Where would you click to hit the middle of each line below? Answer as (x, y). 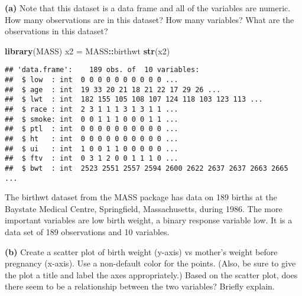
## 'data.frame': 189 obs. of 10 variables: (102, 70)
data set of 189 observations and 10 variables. (87, 232)
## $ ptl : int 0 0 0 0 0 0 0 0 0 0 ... (92, 129)
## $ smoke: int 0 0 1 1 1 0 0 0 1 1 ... (92, 119)
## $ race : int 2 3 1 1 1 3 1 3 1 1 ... (92, 109)
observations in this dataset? (56, 31)
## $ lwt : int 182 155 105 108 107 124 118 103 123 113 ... (134, 100)
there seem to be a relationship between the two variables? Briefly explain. (140, 286)
